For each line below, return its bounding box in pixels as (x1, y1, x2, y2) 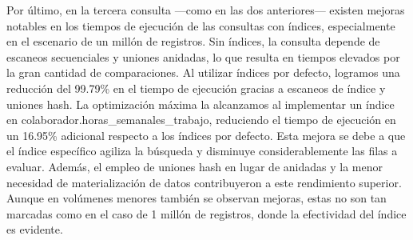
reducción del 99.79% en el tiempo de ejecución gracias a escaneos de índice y (6, 79, 386, 96)
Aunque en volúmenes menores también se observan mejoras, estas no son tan (6, 190, 387, 206)
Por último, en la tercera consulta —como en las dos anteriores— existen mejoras (6, 2, 405, 18)
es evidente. (6, 221, 63, 238)
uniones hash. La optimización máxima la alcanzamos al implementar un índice (6, 95, 395, 112)
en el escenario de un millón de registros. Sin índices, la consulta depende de (6, 33, 380, 50)
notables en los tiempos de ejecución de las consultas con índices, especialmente (6, 17, 395, 34)
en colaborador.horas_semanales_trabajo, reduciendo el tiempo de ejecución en (6, 111, 396, 128)
